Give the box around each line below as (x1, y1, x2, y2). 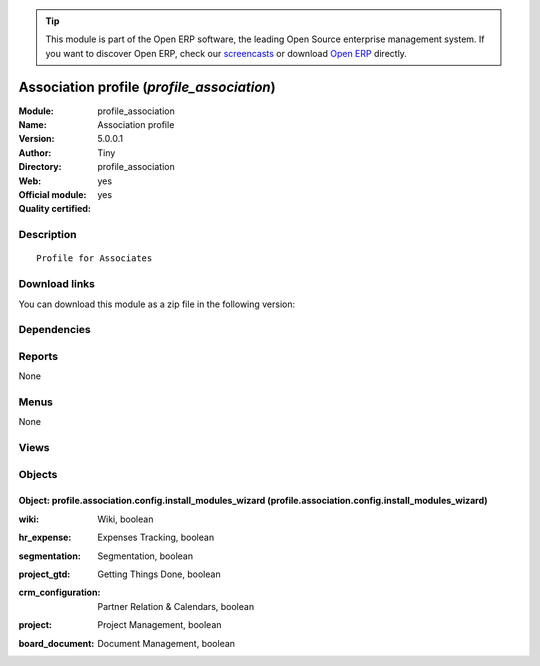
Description (18, 228, 77, 242)
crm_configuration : (18, 586, 101, 599)
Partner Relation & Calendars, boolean (97, 600, 255, 612)
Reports (18, 349, 59, 363)
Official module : (18, 189, 87, 201)
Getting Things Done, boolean (97, 568, 221, 580)
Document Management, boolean (97, 637, 235, 649)
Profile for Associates (36, 253, 153, 264)
